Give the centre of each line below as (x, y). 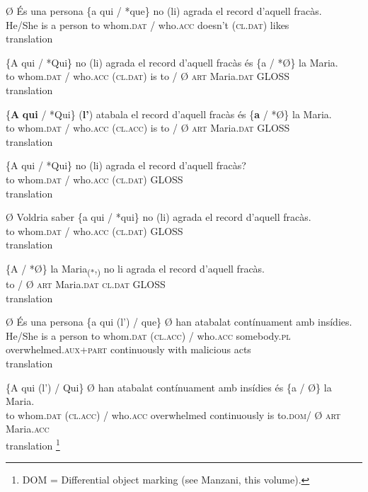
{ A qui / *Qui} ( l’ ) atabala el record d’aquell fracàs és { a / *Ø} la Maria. (169, 114)
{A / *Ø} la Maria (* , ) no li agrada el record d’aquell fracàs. (136, 269)
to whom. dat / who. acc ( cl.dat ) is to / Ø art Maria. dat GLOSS (148, 76)
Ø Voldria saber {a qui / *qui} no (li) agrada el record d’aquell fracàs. (159, 217)
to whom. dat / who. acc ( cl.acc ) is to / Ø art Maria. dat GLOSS (148, 128)
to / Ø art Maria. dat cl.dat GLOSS (86, 284)
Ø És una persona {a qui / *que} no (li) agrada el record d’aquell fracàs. (164, 11)
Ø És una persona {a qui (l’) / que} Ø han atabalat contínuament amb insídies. (179, 322)
